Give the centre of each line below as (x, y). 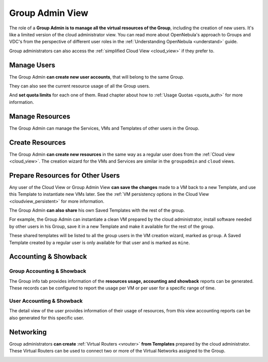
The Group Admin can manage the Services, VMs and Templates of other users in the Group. (104, 128)
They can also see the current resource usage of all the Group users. (80, 86)
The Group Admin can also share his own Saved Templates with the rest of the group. (97, 210)
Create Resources (37, 142)
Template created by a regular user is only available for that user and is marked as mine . (100, 242)
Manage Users (32, 65)
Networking (28, 332)
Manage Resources (40, 116)
